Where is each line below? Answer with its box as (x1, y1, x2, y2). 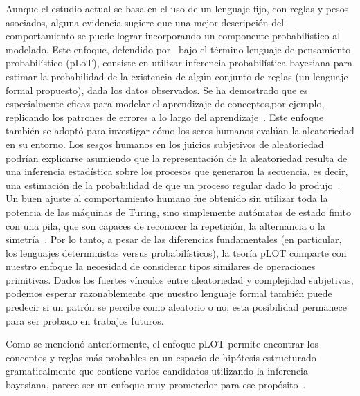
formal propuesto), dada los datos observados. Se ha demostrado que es (6, 82, 308, 97)
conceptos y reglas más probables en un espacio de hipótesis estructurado (6, 350, 316, 364)
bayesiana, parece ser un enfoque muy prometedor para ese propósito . (6, 377, 306, 392)
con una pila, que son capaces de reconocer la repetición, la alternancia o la (6, 218, 325, 233)
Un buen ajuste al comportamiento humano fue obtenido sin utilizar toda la (6, 191, 328, 206)
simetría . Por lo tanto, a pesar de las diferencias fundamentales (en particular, (6, 232, 342, 246)
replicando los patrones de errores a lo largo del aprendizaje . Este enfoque (6, 109, 324, 124)
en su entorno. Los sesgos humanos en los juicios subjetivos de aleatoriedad (6, 136, 324, 151)
